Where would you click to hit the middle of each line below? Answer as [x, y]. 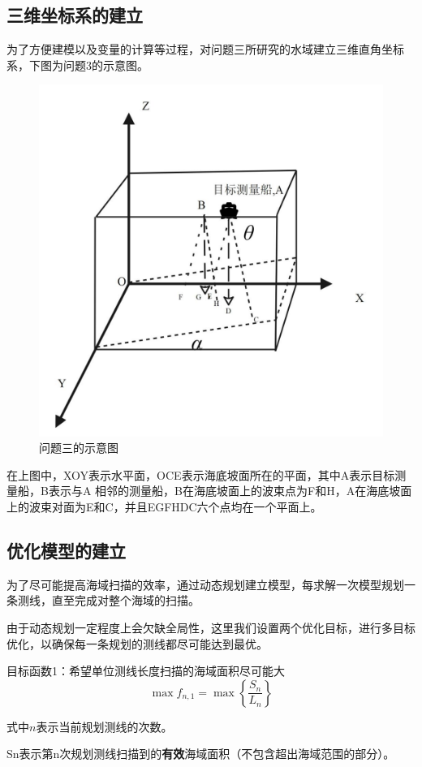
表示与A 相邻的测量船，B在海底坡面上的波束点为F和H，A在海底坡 [224, 491]
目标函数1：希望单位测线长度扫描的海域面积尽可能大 [146, 671]
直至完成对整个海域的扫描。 [125, 600]
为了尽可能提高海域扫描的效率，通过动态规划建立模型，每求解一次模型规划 [205, 584]
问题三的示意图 [79, 448]
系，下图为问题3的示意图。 [78, 65]
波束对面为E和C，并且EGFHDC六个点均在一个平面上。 [175, 507]
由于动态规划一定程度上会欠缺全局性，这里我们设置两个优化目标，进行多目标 [211, 628]
